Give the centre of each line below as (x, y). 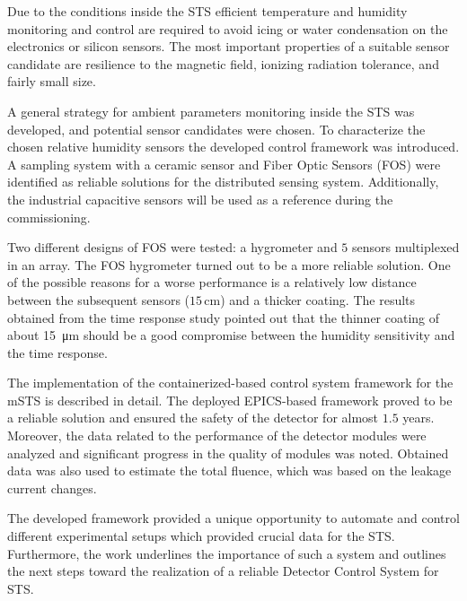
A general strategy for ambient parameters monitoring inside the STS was (211, 111)
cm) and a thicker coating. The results (310, 299)
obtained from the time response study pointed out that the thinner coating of (224, 317)
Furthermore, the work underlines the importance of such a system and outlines (227, 553)
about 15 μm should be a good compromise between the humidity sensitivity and (231, 335)
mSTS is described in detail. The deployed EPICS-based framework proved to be (230, 400)
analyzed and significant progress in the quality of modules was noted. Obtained (228, 453)
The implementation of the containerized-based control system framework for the (230, 383)
